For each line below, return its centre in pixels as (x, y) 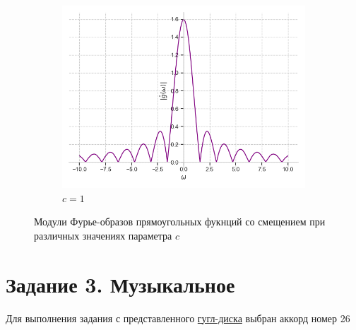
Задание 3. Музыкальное (120, 284)
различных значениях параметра (103, 235)
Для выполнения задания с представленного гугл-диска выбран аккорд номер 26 (178, 318)
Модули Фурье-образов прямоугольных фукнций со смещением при (180, 222)
